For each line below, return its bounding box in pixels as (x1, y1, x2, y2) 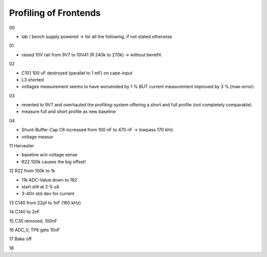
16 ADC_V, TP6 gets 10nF (9, 227, 60, 233)
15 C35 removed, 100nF (9, 218, 57, 224)
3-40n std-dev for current (21, 190, 75, 197)
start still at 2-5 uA (21, 184, 59, 189)
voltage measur (21, 134, 54, 140)
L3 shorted (21, 76, 44, 82)
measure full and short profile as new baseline (21, 109, 116, 114)
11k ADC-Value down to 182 (21, 177, 78, 183)
